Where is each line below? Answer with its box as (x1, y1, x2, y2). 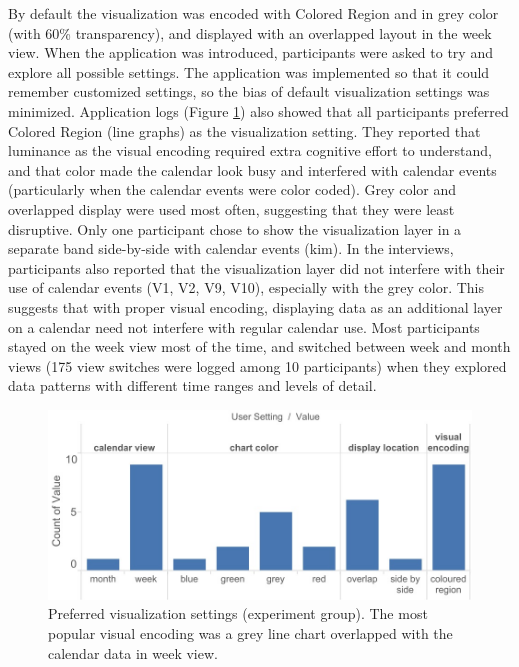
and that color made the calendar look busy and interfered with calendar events (8, 159, 497, 180)
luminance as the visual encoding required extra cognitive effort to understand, (8, 140, 492, 161)
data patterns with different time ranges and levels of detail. (8, 375, 377, 396)
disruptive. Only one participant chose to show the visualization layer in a (8, 218, 462, 239)
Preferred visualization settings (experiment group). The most (48, 603, 428, 624)
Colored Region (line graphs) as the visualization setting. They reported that (8, 120, 481, 141)
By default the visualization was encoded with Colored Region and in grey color (8, 3, 499, 23)
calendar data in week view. (48, 642, 218, 663)
